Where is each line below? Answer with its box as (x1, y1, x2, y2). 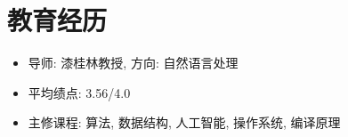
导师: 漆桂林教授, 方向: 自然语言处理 (28, 53, 239, 72)
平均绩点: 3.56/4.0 (28, 83, 131, 101)
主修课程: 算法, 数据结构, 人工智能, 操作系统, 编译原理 (28, 113, 341, 132)
